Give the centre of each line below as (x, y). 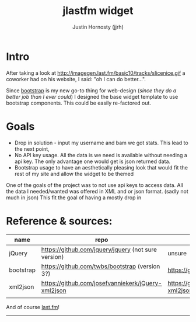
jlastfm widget (98, 11)
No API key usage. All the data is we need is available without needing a (101, 155)
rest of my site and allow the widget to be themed (74, 174)
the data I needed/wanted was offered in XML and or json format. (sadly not (97, 191)
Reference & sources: (59, 221)
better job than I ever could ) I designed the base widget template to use (92, 96)
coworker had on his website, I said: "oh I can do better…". (76, 79)
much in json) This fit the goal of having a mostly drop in (74, 198)
